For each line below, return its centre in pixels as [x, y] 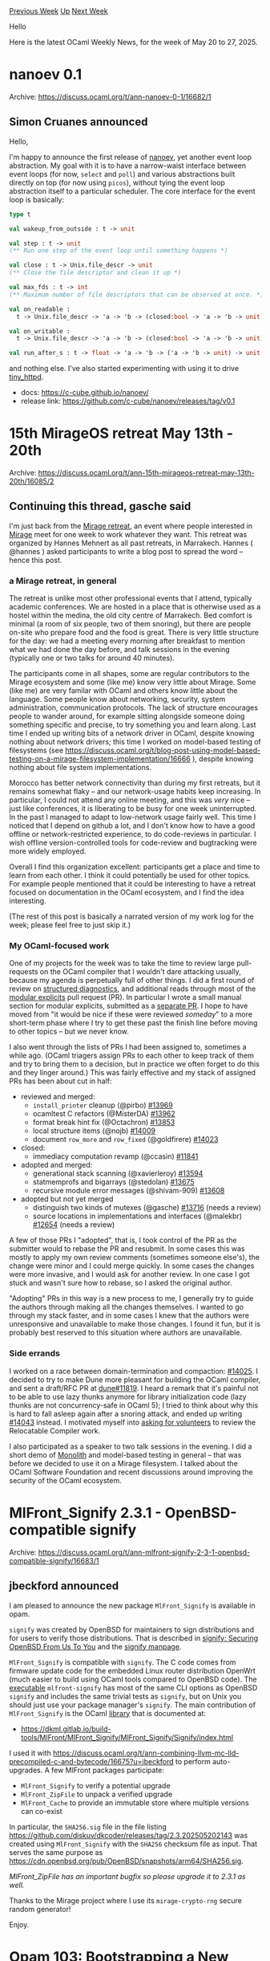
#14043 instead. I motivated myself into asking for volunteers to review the [132, 1422]
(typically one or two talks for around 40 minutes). [92, 658]
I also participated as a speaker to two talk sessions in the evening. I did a [131, 1446]
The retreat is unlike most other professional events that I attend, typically [131, 598]
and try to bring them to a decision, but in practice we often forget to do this [134, 1064]
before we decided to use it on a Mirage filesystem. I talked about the [124, 1463]
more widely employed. [48, 851]
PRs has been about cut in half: [60, 1081]
